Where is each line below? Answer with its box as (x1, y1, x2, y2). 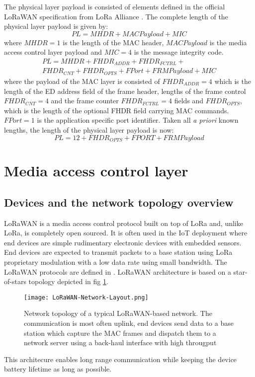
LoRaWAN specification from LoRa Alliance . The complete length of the (4, 11, 228, 21)
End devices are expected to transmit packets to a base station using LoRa (4, 247, 233, 257)
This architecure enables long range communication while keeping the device (4, 354, 237, 364)
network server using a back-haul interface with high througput (24, 337, 217, 348)
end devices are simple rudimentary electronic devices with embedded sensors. (4, 237, 242, 247)
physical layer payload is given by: (4, 21, 108, 31)
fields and (174, 95, 204, 106)
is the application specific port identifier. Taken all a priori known (37, 115, 239, 125)
